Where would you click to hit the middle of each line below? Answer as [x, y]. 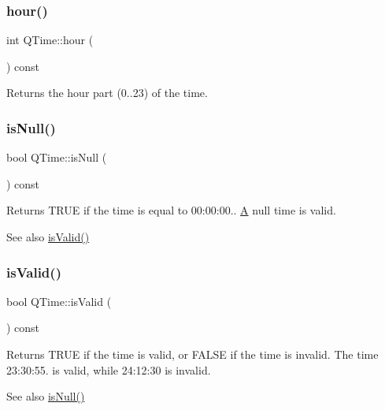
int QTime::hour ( [50, 40]
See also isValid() [48, 237]
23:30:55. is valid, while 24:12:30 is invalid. [109, 369]
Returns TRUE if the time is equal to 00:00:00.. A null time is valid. [171, 210]
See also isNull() [46, 396]
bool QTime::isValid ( [59, 301]
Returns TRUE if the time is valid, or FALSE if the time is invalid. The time [192, 354]
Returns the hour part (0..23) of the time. [107, 93]
